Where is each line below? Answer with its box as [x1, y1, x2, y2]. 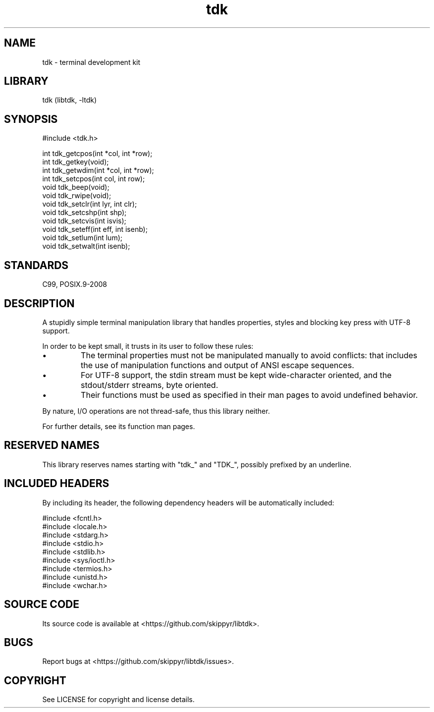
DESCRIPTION [4, 297, 75, 310]
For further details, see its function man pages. [42, 422, 195, 431]
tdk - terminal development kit [42, 57, 141, 66]
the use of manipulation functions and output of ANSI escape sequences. [81, 360, 354, 370]
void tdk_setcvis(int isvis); [42, 217, 126, 225]
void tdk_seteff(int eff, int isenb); [42, 225, 148, 234]
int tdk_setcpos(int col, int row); [42, 174, 145, 183]
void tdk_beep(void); [42, 183, 109, 192]
